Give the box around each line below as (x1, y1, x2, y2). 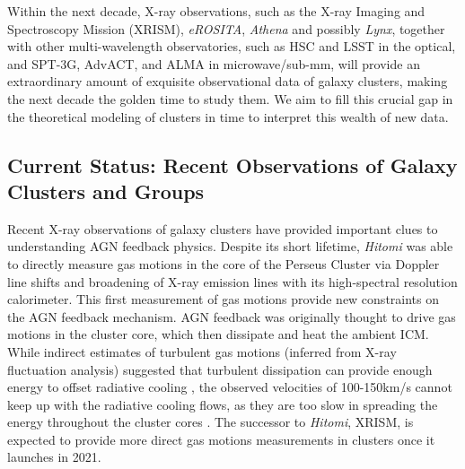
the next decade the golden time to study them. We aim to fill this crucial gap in (7, 89, 453, 108)
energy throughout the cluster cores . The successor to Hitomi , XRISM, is (7, 413, 414, 431)
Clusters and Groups (7, 177, 205, 204)
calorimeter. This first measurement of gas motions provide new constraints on (7, 290, 440, 308)
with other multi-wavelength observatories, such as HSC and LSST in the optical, (7, 37, 456, 56)
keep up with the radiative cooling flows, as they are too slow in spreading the (7, 395, 438, 413)
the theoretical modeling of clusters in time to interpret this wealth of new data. (7, 107, 449, 126)
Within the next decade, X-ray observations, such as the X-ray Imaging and (7, 2, 426, 20)
